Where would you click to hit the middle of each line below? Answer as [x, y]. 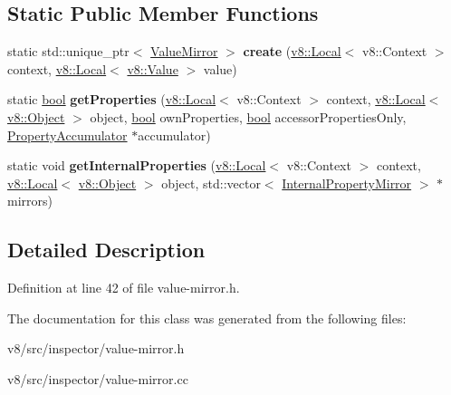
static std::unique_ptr [68, 51]
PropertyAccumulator [67, 135]
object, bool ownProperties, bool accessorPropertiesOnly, [248, 116]
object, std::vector [211, 183]
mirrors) [30, 201]
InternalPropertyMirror [347, 183]
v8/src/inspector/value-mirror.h [96, 348]
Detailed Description [106, 250]
